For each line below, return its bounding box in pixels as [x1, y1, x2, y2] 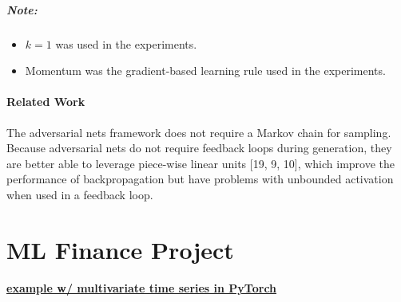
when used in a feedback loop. [6, 186, 153, 202]
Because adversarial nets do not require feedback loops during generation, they [6, 139, 392, 156]
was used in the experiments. [55, 35, 197, 52]
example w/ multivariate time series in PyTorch [6, 280, 277, 296]
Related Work [6, 93, 85, 110]
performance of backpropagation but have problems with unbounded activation [6, 171, 394, 187]
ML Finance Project [6, 233, 234, 265]
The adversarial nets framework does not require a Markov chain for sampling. [6, 124, 391, 140]
